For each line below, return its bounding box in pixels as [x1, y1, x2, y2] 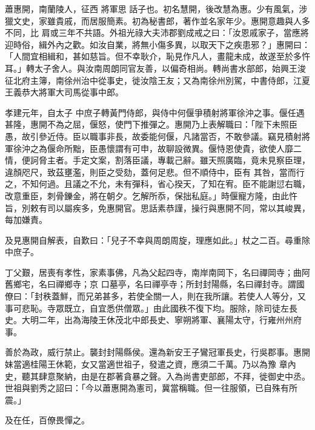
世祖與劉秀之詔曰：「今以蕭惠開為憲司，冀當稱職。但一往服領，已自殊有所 [5, 381, 297, 394]
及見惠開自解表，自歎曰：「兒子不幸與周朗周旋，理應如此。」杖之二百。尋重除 [5, 233, 310, 246]
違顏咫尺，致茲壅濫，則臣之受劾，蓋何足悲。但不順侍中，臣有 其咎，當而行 [5, 165, 305, 178]
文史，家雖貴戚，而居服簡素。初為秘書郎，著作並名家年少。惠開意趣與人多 [13, 14, 310, 27]
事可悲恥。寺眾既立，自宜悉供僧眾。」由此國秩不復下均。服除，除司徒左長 [5, 301, 297, 314]
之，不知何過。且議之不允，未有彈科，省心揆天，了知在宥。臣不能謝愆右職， [5, 177, 310, 190]
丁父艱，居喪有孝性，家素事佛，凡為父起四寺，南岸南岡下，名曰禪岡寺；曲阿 [5, 265, 310, 278]
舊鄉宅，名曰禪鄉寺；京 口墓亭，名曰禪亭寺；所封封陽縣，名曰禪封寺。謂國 [5, 278, 305, 290]
